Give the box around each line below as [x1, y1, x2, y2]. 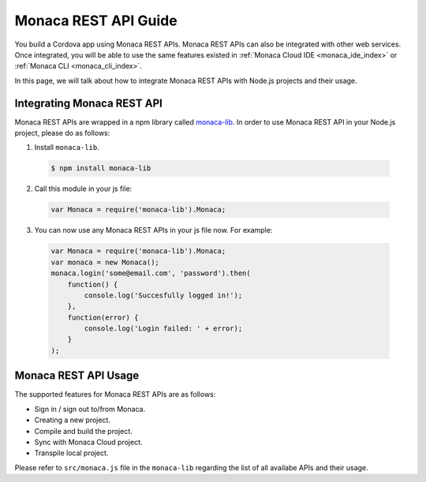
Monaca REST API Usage [14, 369, 140, 383]
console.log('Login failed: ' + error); [84, 324, 243, 333]
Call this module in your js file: [34, 184, 133, 193]
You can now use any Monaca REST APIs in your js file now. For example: [34, 226, 273, 235]
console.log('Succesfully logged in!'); [84, 290, 243, 300]
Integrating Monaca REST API [14, 96, 163, 110]
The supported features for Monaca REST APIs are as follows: [14, 390, 216, 399]
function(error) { [67, 312, 139, 322]
